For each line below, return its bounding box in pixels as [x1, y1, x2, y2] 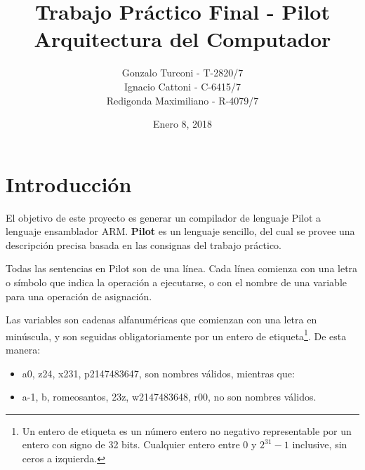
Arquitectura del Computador [34, 25, 331, 53]
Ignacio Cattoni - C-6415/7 [124, 79, 241, 93]
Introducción [6, 169, 132, 198]
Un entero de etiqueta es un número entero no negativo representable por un [22, 423, 352, 438]
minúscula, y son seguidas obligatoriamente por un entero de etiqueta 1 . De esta [6, 326, 347, 343]
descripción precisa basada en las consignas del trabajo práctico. [6, 237, 282, 252]
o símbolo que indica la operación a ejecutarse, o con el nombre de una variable [6, 275, 347, 289]
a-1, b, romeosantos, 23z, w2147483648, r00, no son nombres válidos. [22, 389, 317, 404]
